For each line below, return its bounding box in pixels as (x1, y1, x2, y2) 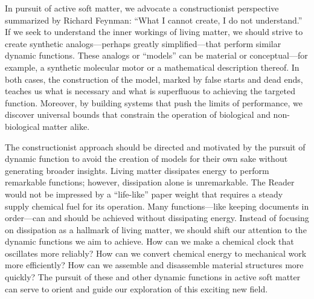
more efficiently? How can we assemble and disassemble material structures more (5, 259, 304, 271)
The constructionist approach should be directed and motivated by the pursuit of (5, 140, 306, 153)
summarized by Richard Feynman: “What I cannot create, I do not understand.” (5, 13, 303, 26)
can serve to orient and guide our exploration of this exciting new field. (5, 282, 268, 295)
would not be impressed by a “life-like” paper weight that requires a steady (5, 187, 283, 200)
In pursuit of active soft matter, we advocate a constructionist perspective (5, 2, 279, 14)
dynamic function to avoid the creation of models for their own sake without (5, 152, 288, 165)
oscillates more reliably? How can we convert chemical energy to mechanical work (5, 246, 307, 259)
